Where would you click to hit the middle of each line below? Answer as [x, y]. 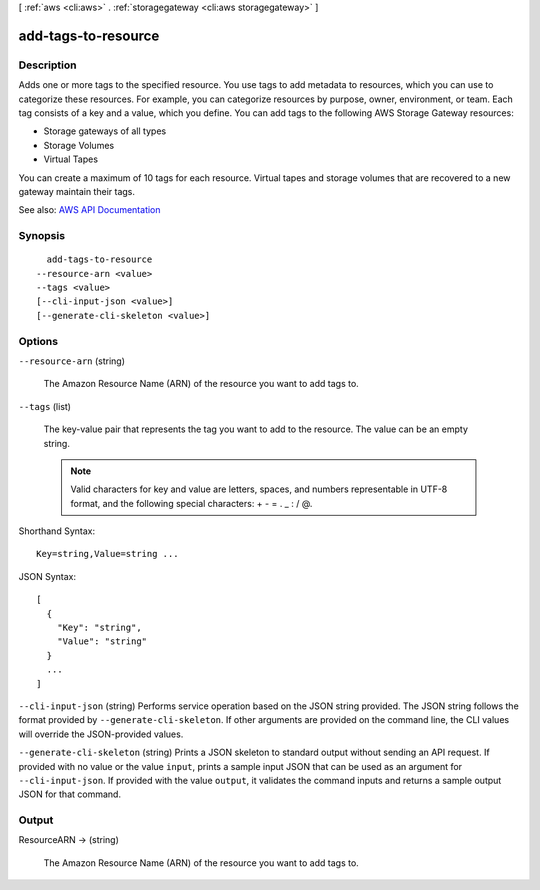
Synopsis [41, 236]
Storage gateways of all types [105, 131]
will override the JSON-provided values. [101, 734]
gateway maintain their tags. [76, 191]
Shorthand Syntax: [56, 531]
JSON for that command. [70, 794]
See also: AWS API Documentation [89, 210]
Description [47, 65]
